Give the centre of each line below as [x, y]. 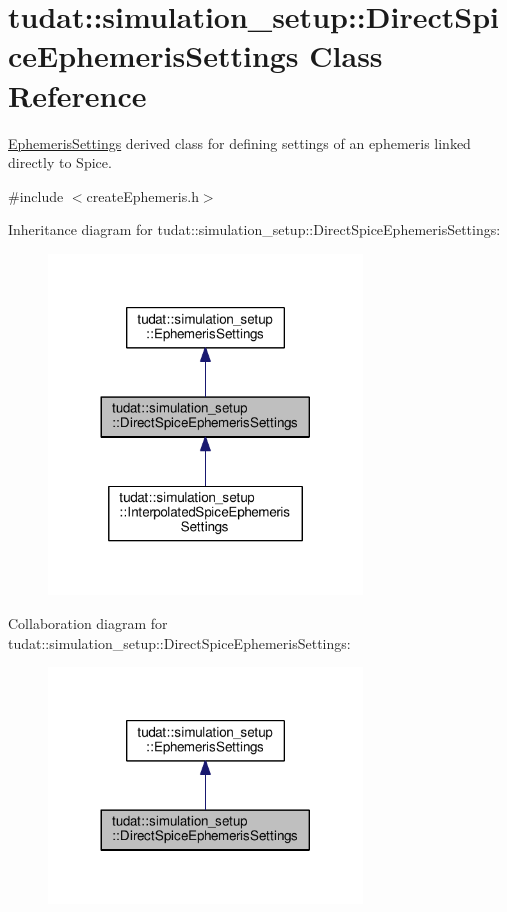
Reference [77, 94]
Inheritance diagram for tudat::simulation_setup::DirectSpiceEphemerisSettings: [254, 229]
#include [36, 195]
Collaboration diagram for [88, 622]
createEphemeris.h [142, 195]
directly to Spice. [60, 162]
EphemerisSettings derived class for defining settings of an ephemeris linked [239, 142]
